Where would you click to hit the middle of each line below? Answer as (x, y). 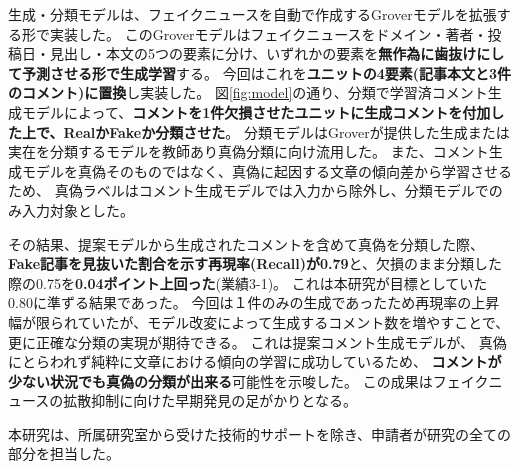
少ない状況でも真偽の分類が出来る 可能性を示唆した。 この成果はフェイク (248, 380)
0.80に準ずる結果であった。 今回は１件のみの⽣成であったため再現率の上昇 (254, 302)
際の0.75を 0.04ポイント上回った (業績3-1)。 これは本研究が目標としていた (248, 282)
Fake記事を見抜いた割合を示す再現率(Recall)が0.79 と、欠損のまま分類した (255, 263)
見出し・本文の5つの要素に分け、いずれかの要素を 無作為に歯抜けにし (277, 53)
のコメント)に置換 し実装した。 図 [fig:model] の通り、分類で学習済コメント (248, 92)
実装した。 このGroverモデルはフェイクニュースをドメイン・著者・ (268, 33)
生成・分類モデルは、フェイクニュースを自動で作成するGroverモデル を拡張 (252, 14)
